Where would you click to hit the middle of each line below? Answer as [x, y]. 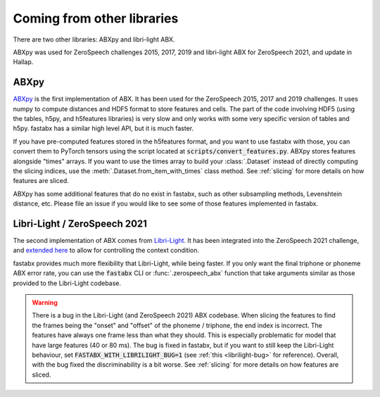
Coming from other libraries [96, 18]
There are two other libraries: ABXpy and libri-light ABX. [94, 39]
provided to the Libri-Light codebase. [67, 283]
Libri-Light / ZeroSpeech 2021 [80, 223]
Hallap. [23, 62]
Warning [45, 302]
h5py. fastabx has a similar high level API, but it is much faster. [103, 128]
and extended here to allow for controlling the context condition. [106, 251]
